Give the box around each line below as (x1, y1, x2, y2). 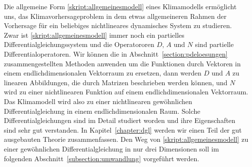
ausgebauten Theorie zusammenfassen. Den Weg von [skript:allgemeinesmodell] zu (4, 134, 249, 144)
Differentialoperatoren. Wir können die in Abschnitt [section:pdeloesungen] (4, 48, 228, 59)
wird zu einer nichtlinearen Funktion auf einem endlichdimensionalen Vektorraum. (4, 87, 248, 97)
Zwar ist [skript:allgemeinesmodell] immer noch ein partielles (4, 30, 185, 40)
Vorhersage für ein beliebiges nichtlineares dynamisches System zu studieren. (4, 20, 232, 30)
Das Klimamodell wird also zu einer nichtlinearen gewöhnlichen (4, 96, 192, 106)
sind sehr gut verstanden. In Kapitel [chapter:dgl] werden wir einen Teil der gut (4, 124, 242, 135)
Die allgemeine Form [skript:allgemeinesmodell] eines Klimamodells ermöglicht (4, 1, 237, 11)
